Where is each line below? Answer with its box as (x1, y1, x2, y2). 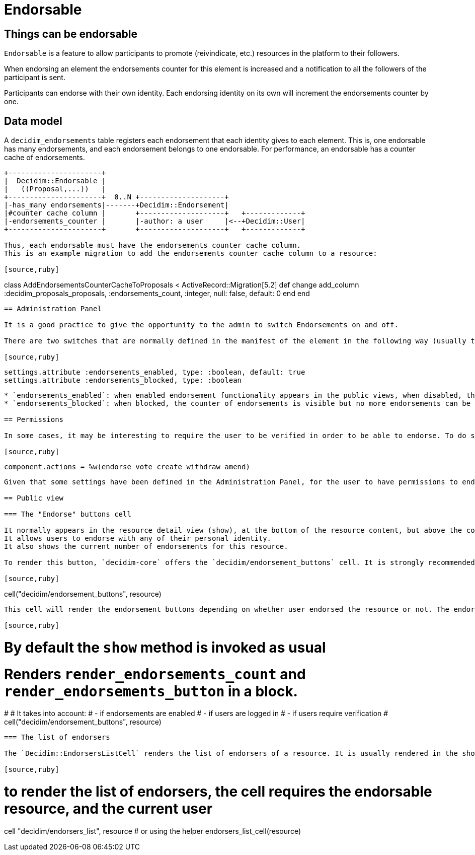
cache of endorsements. (4, 153, 85, 162)
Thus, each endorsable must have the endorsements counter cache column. (4, 241, 301, 250)
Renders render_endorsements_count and (4, 665, 306, 683)
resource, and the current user (4, 800, 213, 818)
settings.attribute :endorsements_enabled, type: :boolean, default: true (4, 368, 305, 377)
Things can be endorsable (4, 27, 138, 40)
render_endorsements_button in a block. (4, 682, 298, 700)
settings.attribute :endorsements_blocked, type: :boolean (4, 376, 242, 385)
